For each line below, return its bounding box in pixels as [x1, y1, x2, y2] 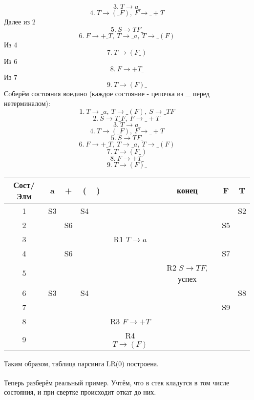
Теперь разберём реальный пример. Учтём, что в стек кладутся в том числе [4, 377, 230, 387]
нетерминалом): [4, 98, 50, 108]
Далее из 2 [4, 17, 36, 26]
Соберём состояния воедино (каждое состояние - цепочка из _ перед [4, 88, 210, 99]
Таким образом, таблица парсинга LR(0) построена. [4, 358, 159, 368]
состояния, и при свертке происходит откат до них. [4, 387, 156, 397]
